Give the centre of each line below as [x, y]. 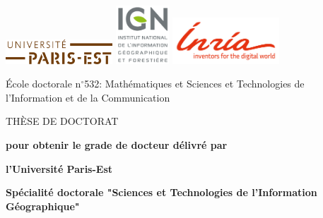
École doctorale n [43, 84]
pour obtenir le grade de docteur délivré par [117, 145]
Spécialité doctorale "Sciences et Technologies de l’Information [161, 192]
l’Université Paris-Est [59, 168]
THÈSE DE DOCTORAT [62, 121]
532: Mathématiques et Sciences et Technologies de [194, 84]
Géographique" [43, 206]
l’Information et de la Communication [88, 97]
